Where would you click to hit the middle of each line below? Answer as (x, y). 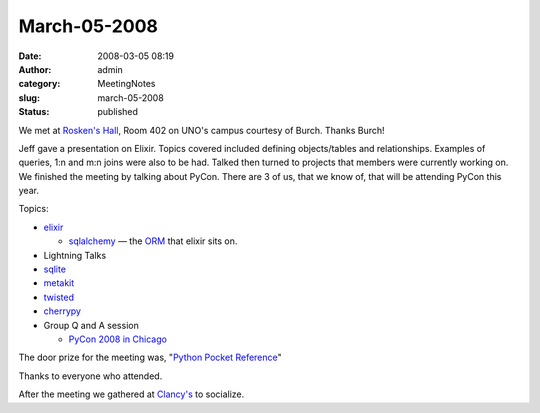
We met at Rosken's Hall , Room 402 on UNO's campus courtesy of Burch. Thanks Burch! (201, 130)
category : (39, 84)
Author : (35, 69)
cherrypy (62, 311)
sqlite (55, 269)
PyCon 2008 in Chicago (117, 339)
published (118, 112)
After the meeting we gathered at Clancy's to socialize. (131, 394)
